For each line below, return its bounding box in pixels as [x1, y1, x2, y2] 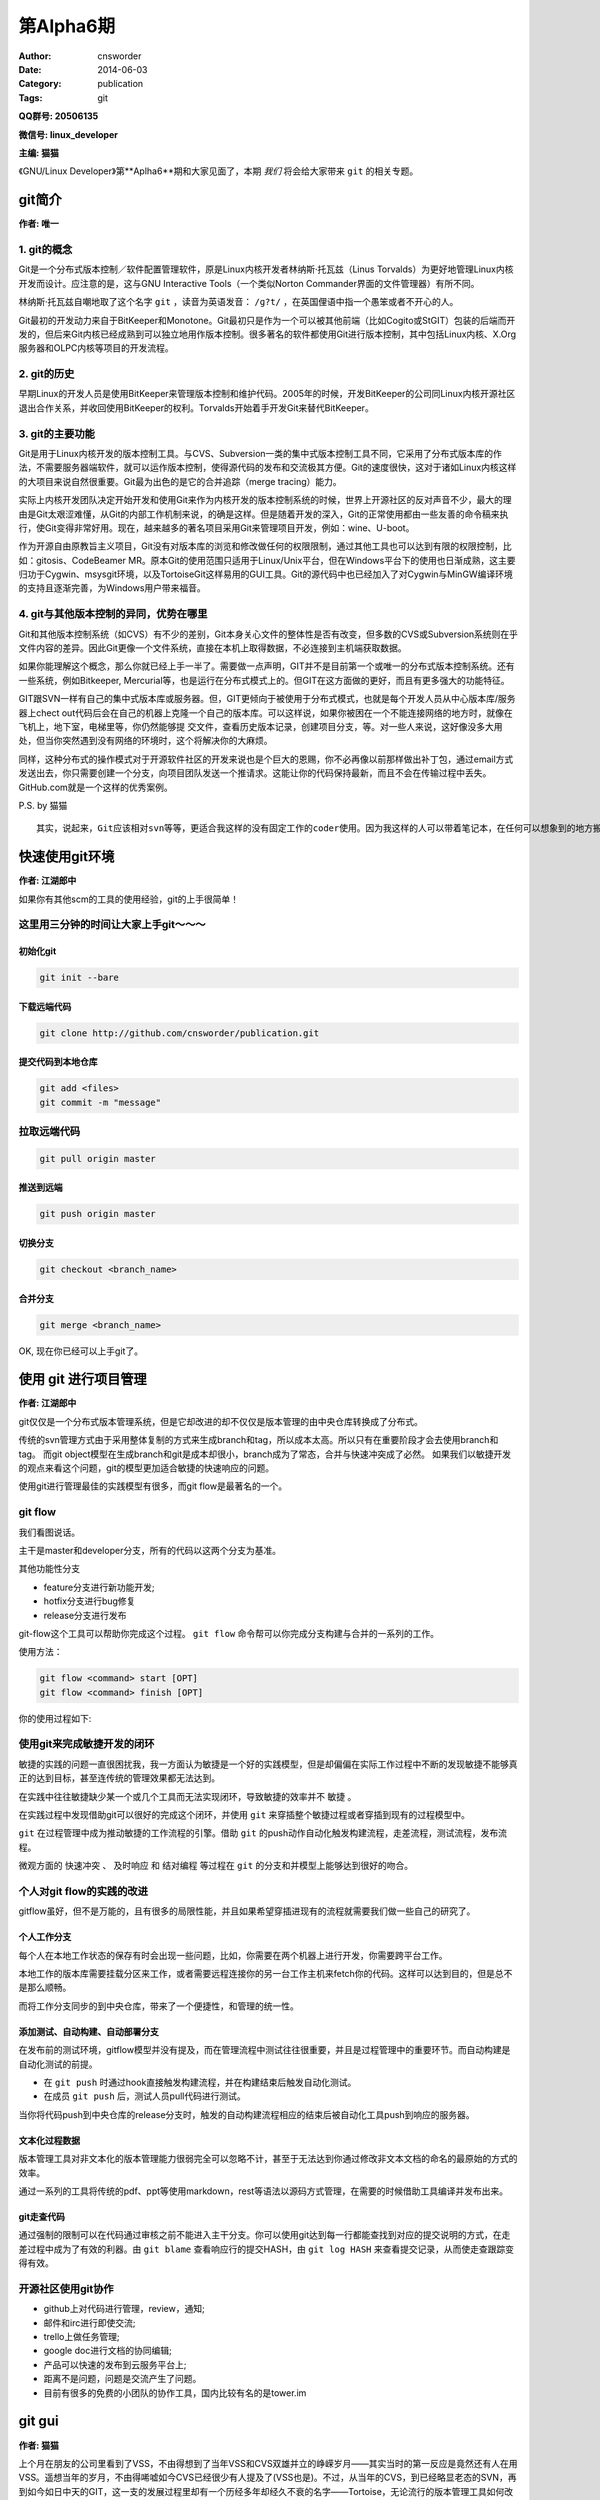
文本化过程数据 [18, 2134, 80, 2146]
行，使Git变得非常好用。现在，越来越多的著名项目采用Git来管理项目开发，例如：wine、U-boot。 [18, 521, 415, 534]
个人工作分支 [18, 1931, 72, 1943]
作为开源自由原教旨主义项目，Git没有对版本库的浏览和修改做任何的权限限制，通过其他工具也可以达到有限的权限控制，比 [18, 540, 512, 552]
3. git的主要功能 [18, 426, 95, 440]
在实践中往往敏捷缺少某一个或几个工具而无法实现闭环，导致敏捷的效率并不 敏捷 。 [18, 1790, 357, 1802]
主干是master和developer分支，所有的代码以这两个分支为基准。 [18, 1544, 282, 1556]
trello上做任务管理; [43, 2331, 120, 2343]
